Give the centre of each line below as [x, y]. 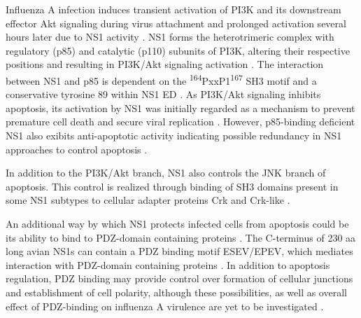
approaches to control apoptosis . [77, 149]
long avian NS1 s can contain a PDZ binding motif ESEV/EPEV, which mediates [179, 251]
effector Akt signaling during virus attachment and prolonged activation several [176, 23]
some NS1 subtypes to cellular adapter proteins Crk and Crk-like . [148, 200]
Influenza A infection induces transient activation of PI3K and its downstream [174, 9]
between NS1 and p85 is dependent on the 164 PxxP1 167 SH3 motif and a [161, 79]
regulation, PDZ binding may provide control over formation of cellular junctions [179, 278]
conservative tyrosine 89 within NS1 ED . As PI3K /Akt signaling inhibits [163, 94]
